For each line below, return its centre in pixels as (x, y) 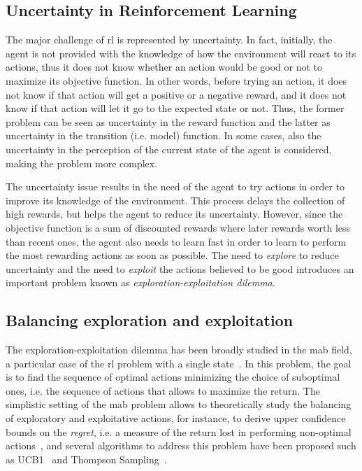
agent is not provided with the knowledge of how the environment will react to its (181, 53)
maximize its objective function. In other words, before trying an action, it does (176, 80)
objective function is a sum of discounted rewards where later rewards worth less (178, 227)
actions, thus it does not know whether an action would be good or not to (164, 67)
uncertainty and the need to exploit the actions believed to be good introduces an (180, 268)
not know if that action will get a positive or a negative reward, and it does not (176, 94)
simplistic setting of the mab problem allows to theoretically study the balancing (179, 404)
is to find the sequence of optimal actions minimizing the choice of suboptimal (173, 377)
